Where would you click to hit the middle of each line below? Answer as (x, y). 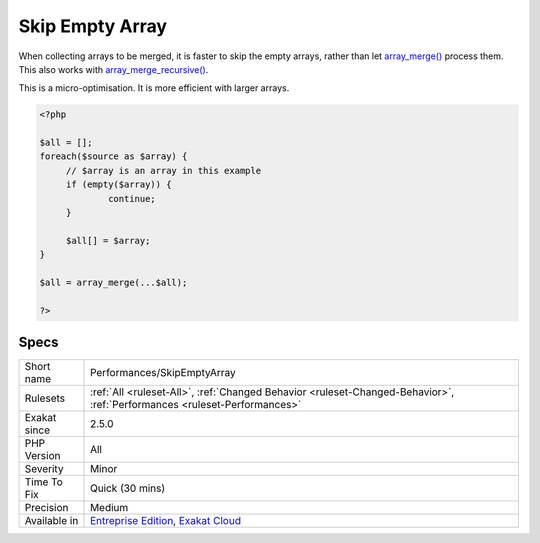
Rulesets (44, 398)
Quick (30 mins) (128, 488)
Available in (51, 521)
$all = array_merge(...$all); (113, 282)
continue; (132, 198)
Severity (44, 469)
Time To (44, 482)
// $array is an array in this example (163, 170)
